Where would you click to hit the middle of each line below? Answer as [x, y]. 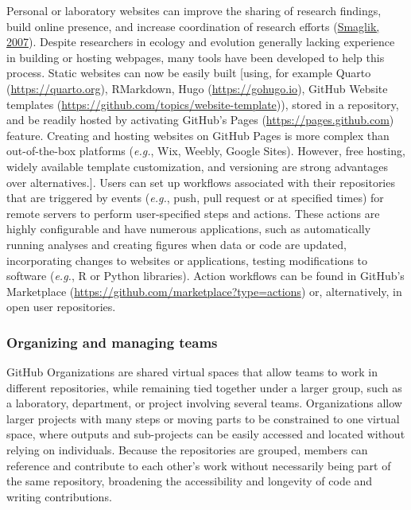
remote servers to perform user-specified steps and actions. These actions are [193, 213]
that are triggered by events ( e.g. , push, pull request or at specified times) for [195, 198]
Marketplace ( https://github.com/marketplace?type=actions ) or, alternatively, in [204, 291]
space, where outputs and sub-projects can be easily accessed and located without [206, 434]
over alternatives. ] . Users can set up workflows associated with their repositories [201, 182]
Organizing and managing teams [112, 342]
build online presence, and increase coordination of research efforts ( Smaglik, [193, 26]
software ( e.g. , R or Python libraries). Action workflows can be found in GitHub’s [205, 276]
